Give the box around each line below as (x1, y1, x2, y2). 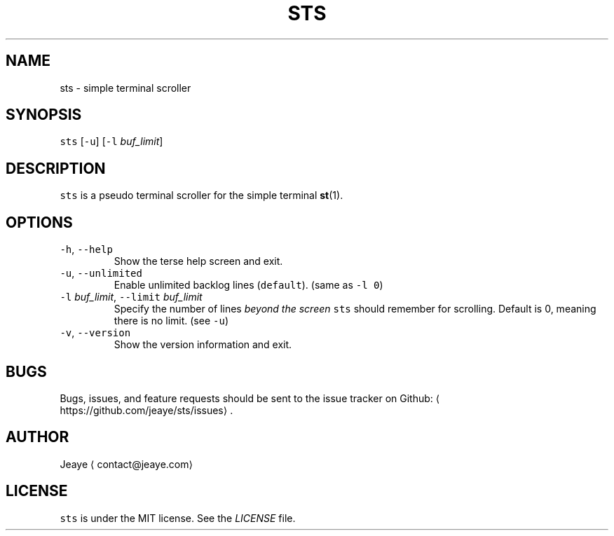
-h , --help (60, 243, 113, 256)
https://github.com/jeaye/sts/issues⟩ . (60, 404, 233, 416)
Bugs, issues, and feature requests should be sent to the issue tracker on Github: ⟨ (60, 392, 440, 404)
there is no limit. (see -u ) (114, 315, 228, 327)
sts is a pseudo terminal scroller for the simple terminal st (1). (60, 189, 343, 202)
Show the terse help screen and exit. (114, 255, 283, 268)
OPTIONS (6, 213, 73, 231)
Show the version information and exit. (114, 338, 292, 351)
